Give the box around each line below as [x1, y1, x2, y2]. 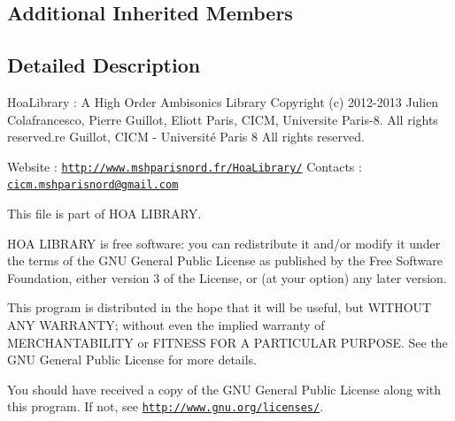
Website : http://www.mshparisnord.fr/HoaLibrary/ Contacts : [7, 157, 362, 175]
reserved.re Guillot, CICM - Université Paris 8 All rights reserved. [7, 127, 365, 146]
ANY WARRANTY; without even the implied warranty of [7, 316, 325, 334]
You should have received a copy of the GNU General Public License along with [7, 379, 442, 398]
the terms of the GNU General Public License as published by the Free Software [7, 251, 443, 270]
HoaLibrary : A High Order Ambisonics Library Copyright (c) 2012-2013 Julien [7, 92, 439, 111]
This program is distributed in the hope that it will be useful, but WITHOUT [7, 298, 432, 317]
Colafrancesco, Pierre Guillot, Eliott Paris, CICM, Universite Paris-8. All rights [7, 110, 438, 128]
